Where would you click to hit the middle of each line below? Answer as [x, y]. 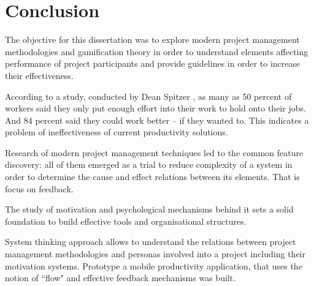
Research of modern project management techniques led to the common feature [154, 152]
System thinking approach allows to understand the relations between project [151, 242]
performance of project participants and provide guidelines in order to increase [153, 63]
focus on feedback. [39, 188]
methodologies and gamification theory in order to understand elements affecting [157, 51]
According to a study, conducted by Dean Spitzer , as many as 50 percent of [148, 96]
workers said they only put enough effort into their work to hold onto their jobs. [155, 108]
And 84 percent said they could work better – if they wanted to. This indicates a [157, 120]
